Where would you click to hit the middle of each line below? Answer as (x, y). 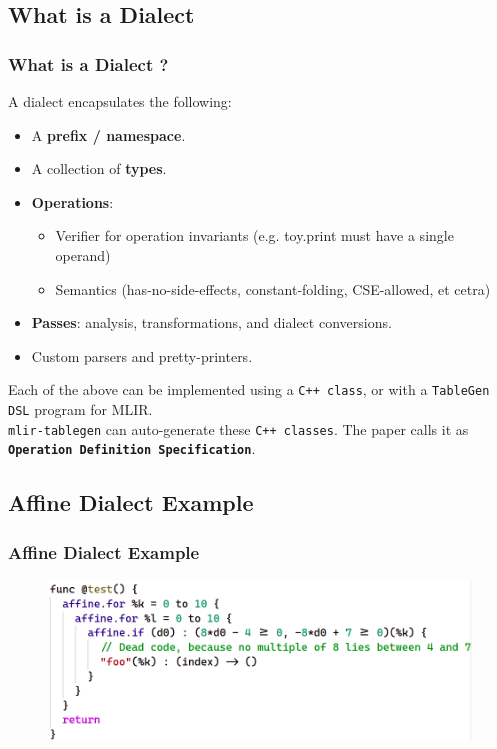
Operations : (72, 201)
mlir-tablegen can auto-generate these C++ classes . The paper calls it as (238, 428)
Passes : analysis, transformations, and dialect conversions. (211, 322)
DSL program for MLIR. (80, 409)
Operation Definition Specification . (132, 448)
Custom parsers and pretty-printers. (142, 355)
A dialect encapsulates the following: (120, 101)
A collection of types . (99, 168)
